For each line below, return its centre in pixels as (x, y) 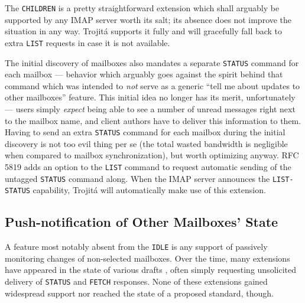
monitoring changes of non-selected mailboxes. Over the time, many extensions (147, 258)
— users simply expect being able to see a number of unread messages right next (150, 108)
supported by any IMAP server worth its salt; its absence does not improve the (148, 19)
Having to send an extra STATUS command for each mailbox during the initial (145, 132)
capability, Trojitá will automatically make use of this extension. (149, 190)
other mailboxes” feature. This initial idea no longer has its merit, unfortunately (150, 97)
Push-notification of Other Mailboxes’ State (142, 222)
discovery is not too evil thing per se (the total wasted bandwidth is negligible (146, 143)
